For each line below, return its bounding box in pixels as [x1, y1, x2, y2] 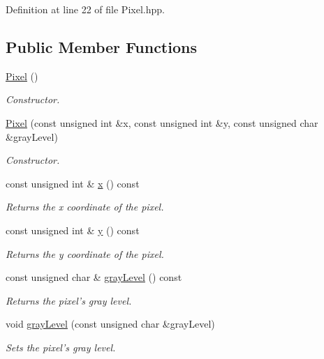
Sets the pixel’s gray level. [6, 339, 116, 354]
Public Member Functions [6, 36, 197, 57]
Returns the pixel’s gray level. [6, 293, 132, 307]
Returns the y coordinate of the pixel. [6, 246, 164, 261]
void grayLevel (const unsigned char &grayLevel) [6, 316, 215, 331]
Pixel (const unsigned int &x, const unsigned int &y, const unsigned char [6, 115, 318, 130]
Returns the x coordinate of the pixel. [6, 199, 164, 214]
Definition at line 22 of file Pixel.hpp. [6, 2, 165, 16]
